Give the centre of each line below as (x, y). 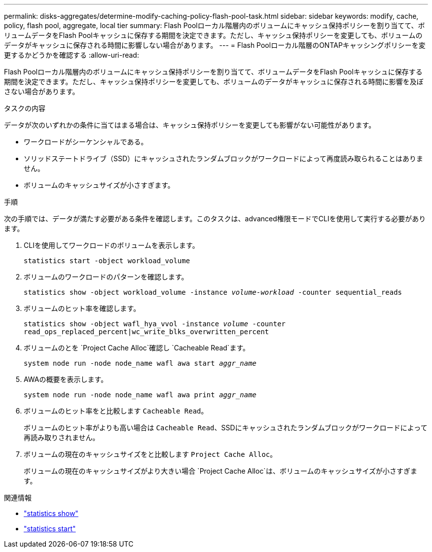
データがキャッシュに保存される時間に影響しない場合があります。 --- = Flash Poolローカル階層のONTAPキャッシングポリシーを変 (215, 45)
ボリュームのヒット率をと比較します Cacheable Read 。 (116, 411)
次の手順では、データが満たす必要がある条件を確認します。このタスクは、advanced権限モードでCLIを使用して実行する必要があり (215, 219)
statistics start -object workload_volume (107, 261)
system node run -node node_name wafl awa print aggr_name (140, 395)
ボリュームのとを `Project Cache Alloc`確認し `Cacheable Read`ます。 (137, 348)
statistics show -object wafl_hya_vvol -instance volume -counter (155, 324)
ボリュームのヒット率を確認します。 (82, 308)
